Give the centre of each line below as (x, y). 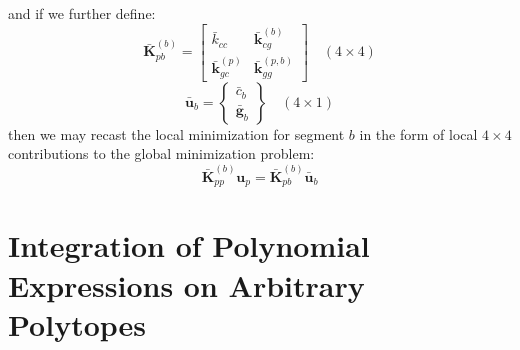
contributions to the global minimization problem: (161, 153)
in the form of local (418, 133)
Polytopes (77, 323)
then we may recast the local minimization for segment (176, 133)
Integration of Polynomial (189, 245)
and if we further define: (82, 13)
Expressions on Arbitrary (186, 284)
